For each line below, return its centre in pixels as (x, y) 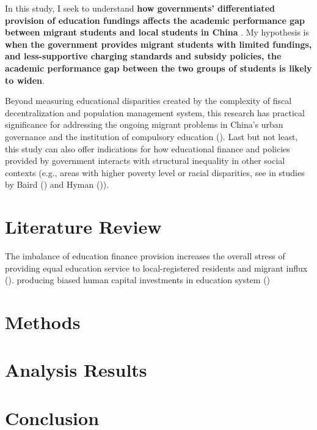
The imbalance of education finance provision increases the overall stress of (145, 256)
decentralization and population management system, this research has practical (155, 112)
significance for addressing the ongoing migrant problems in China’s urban (144, 124)
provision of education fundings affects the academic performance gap (155, 20)
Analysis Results (76, 370)
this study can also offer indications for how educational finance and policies (148, 148)
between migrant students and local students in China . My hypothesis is (157, 32)
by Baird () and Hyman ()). (57, 184)
